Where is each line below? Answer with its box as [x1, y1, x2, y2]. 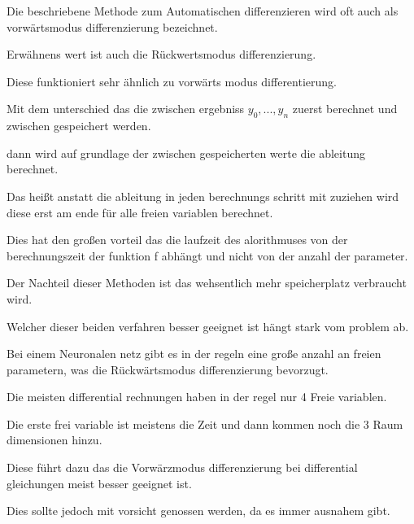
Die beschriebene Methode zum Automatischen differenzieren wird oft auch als [7, 2, 399, 19]
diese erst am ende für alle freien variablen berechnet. [7, 203, 273, 221]
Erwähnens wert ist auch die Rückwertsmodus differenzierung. [7, 46, 316, 63]
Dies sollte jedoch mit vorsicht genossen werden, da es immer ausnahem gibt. [7, 502, 390, 519]
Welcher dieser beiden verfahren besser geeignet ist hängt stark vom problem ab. [7, 317, 409, 334]
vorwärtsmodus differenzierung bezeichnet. [7, 18, 218, 35]
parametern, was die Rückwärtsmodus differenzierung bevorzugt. [7, 360, 329, 378]
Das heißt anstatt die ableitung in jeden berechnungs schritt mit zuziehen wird [7, 187, 399, 204]
